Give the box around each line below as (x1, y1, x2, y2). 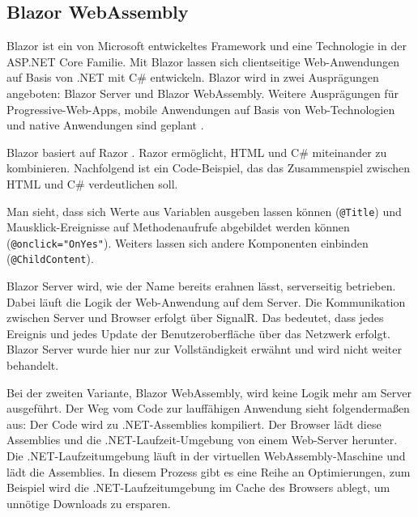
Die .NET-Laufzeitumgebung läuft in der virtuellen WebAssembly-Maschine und (6, 447, 406, 464)
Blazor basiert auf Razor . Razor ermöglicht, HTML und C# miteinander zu (6, 143, 387, 160)
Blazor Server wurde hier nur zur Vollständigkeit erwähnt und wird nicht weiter (6, 341, 402, 358)
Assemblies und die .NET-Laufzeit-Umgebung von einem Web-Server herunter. (6, 431, 398, 448)
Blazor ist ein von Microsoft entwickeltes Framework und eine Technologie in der (6, 37, 407, 54)
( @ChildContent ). (6, 250, 94, 267)
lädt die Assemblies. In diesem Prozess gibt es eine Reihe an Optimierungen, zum (6, 463, 411, 480)
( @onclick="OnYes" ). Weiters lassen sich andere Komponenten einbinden (6, 234, 369, 251)
